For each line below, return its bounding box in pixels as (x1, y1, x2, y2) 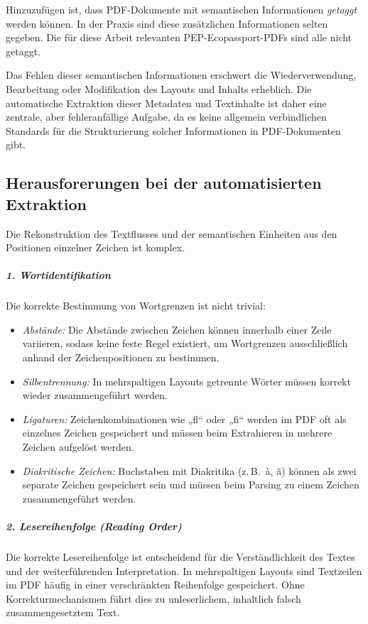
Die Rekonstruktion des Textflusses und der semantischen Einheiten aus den (6, 226, 337, 241)
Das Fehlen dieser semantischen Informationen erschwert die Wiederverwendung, (6, 67, 357, 82)
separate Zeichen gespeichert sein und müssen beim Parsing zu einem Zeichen (22, 477, 359, 492)
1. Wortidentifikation (6, 268, 111, 283)
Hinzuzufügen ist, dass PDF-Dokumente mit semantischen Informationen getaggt (6, 2, 357, 16)
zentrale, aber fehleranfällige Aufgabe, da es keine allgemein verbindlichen (6, 109, 327, 124)
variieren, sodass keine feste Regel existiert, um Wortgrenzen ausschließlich (22, 336, 348, 351)
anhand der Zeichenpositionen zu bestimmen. (22, 350, 220, 365)
